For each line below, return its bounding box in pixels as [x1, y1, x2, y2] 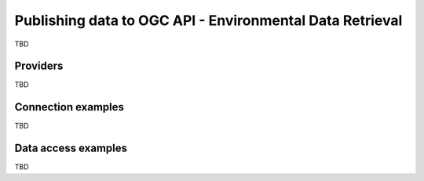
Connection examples [14, 100, 125, 114]
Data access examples [14, 142, 128, 155]
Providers [14, 60, 64, 73]
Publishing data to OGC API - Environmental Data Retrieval [14, 12, 403, 29]
